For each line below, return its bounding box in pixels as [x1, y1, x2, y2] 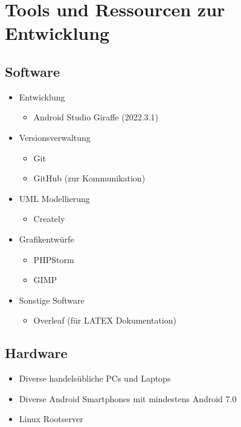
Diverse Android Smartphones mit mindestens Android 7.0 [19, 392, 237, 405]
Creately [33, 212, 65, 225]
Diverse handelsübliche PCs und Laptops [19, 372, 171, 385]
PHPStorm [33, 253, 74, 266]
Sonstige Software [19, 293, 85, 306]
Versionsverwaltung [19, 131, 91, 143]
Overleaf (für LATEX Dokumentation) [33, 314, 176, 327]
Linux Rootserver [19, 412, 83, 425]
